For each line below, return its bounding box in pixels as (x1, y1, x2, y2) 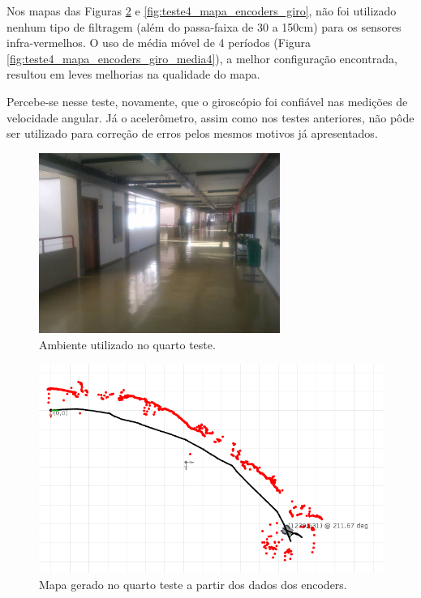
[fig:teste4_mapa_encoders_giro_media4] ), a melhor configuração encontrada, (6, 49, 397, 66)
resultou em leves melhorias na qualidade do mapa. (6, 66, 260, 83)
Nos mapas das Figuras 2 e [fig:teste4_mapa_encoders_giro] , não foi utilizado (6, 2, 397, 19)
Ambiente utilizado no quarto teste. (39, 335, 216, 352)
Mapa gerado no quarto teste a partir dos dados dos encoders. (39, 575, 347, 592)
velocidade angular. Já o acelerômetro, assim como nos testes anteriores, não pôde (6, 109, 415, 126)
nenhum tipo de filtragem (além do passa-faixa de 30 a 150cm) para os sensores (6, 18, 402, 35)
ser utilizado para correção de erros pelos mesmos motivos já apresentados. (6, 125, 378, 142)
